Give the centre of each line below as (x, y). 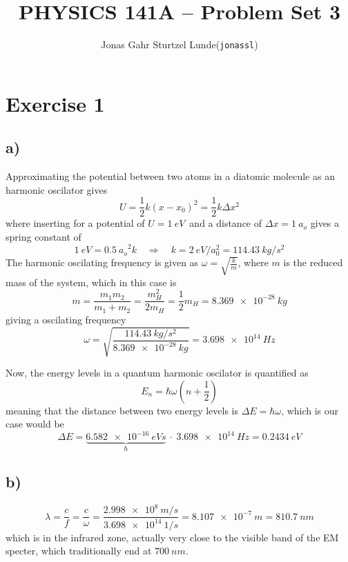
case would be (35, 424)
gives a (325, 223)
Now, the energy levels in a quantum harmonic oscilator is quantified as (157, 372)
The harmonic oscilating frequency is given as (102, 262)
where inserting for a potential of (75, 223)
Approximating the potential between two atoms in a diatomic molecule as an (170, 176)
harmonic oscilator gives (57, 189)
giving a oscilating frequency (66, 319)
